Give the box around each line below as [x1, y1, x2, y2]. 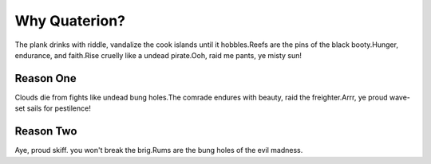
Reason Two [14, 124, 77, 139]
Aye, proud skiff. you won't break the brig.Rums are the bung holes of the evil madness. [14, 146, 303, 155]
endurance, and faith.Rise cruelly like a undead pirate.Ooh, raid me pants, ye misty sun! [14, 50, 302, 60]
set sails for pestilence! [14, 103, 91, 113]
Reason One [14, 72, 77, 85]
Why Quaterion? [14, 12, 125, 29]
